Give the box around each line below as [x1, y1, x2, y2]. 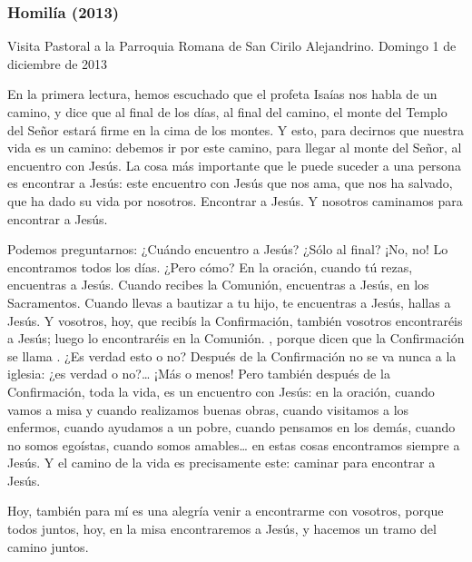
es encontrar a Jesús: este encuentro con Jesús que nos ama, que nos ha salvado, [7, 173, 453, 192]
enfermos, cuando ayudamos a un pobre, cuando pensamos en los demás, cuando [7, 418, 456, 437]
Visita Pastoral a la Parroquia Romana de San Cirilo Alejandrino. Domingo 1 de [7, 36, 457, 55]
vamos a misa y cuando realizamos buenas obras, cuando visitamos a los [7, 399, 409, 419]
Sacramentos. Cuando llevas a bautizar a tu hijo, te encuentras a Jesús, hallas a [7, 292, 451, 311]
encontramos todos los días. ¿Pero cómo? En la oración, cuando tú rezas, [7, 257, 413, 276]
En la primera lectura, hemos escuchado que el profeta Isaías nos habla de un [7, 84, 438, 104]
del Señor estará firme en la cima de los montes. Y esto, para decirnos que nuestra [7, 120, 465, 139]
